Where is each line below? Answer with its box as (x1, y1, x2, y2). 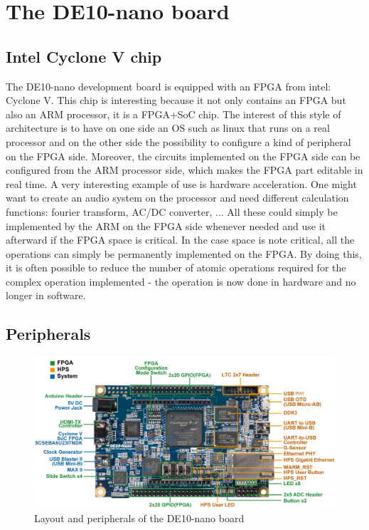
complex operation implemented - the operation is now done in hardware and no (6, 274, 356, 289)
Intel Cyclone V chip (6, 45, 162, 67)
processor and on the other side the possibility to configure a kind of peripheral (6, 134, 351, 149)
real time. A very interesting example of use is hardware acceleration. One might (6, 176, 357, 191)
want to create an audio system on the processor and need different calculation (6, 190, 349, 205)
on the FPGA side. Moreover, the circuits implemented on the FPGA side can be (6, 148, 360, 163)
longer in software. (6, 288, 86, 303)
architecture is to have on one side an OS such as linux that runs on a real (6, 120, 330, 135)
